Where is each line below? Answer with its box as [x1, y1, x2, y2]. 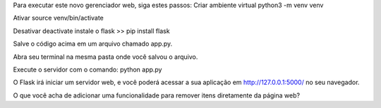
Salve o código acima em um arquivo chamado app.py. [13, 39, 173, 48]
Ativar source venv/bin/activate [13, 14, 104, 22]
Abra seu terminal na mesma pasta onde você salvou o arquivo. [13, 53, 198, 61]
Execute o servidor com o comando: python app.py [13, 65, 162, 74]
